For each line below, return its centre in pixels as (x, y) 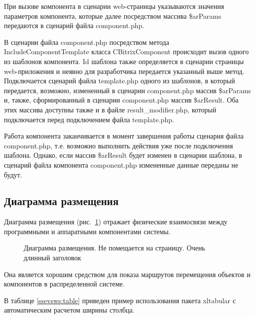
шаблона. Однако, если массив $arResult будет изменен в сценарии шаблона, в (123, 155)
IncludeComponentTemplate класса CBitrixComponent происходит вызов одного (127, 52)
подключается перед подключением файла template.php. (89, 119)
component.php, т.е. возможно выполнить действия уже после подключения (119, 145)
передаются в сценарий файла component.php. (74, 25)
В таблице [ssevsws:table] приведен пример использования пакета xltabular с (120, 300)
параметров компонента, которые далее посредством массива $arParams (113, 16)
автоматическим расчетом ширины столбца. (69, 310)
